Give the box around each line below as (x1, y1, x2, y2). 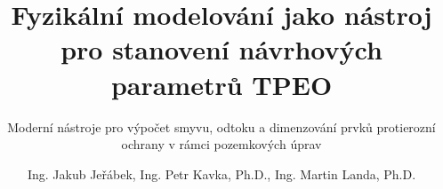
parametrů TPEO (110, 66, 333, 102)
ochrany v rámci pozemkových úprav (121, 135, 322, 154)
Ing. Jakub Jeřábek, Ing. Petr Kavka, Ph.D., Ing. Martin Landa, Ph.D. (27, 164, 416, 183)
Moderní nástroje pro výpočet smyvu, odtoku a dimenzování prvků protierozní (7, 117, 436, 136)
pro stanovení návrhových (60, 31, 383, 67)
